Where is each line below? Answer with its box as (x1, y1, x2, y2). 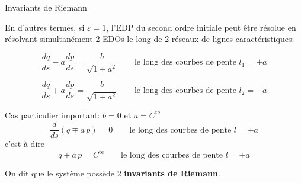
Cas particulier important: (5, 108, 100, 121)
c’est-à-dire (5, 137, 44, 150)
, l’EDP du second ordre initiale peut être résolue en (106, 21, 296, 33)
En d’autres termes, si (5, 21, 85, 33)
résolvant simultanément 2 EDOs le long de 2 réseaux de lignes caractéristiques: (5, 33, 294, 45)
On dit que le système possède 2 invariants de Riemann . (5, 167, 220, 179)
